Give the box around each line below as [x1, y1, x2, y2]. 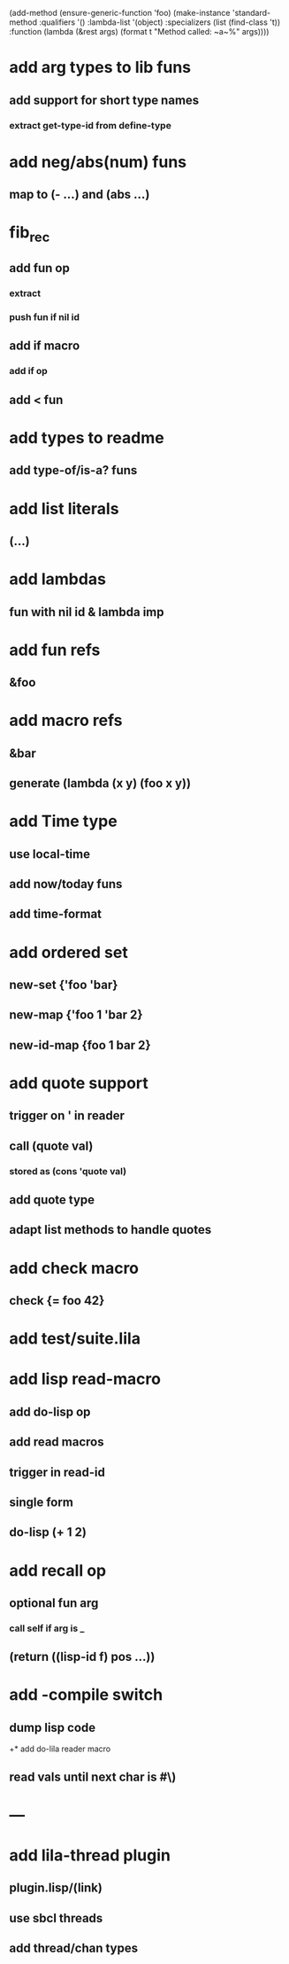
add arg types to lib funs [9, 58, 192, 78]
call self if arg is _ [9, 1622, 85, 1634]
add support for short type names [9, 92, 200, 107]
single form [9, 1494, 73, 1509]
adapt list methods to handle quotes [9, 1222, 212, 1237]
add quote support [9, 1072, 148, 1093]
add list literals [9, 498, 119, 518]
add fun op [9, 261, 71, 276]
